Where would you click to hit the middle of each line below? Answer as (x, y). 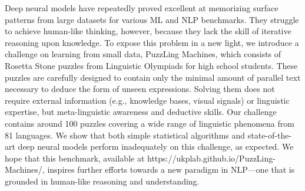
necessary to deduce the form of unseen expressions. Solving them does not (140, 89)
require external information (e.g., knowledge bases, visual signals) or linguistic (147, 100)
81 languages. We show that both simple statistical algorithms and (125, 135)
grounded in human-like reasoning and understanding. (102, 181)
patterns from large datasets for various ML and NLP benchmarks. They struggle (152, 19)
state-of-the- (270, 135)
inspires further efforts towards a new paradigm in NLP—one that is (171, 169)
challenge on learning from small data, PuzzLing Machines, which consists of (143, 54)
